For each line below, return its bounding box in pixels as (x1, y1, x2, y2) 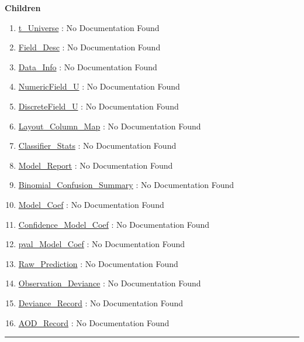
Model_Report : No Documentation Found (18, 159, 173, 171)
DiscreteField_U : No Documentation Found (18, 100, 179, 112)
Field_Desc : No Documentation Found (18, 41, 161, 53)
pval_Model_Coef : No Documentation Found (18, 238, 185, 250)
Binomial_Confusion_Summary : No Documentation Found (18, 179, 234, 191)
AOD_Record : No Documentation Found (18, 316, 170, 329)
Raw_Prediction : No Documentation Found (18, 257, 178, 269)
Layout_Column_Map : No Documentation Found (18, 119, 201, 132)
